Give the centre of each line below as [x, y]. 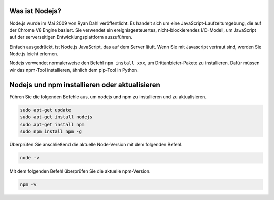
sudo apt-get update [45, 110]
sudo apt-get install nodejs [56, 117]
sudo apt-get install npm [52, 124]
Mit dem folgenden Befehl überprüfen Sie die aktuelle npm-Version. [80, 171]
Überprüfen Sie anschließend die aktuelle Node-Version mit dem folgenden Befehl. [96, 144]
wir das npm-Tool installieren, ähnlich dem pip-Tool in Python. [74, 70]
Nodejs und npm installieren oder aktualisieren [85, 84]
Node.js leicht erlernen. [34, 54]
